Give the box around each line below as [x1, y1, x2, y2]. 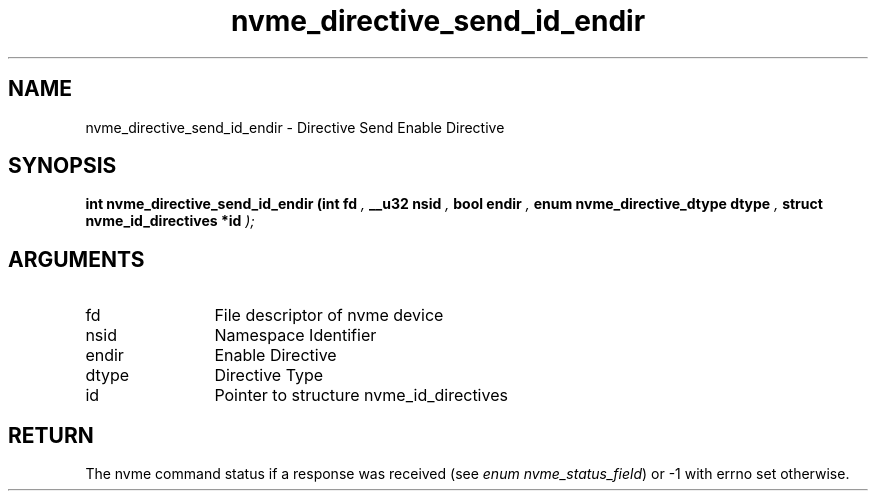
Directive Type [214, 365, 324, 386]
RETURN [8, 422, 94, 448]
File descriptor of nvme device [214, 305, 444, 326]
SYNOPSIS [8, 153, 117, 179]
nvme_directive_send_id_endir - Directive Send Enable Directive [85, 118, 505, 136]
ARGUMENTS [8, 246, 145, 272]
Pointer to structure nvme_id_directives [214, 385, 508, 406]
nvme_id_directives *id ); [85, 212, 255, 230]
